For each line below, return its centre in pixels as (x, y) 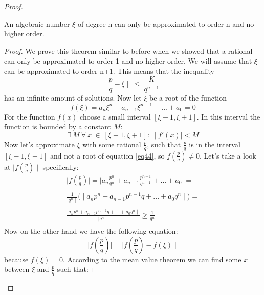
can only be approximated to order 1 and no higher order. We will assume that (128, 61)
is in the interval (215, 144)
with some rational (112, 144)
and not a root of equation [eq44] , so (107, 155)
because (16, 259)
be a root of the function (188, 97)
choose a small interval (115, 116)
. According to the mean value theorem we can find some (152, 259)
